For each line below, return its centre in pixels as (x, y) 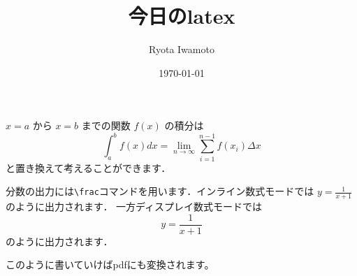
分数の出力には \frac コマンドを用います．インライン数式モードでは (160, 191)
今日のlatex (182, 16)
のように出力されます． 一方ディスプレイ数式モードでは (134, 206)
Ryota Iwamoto (182, 49)
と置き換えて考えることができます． (88, 167)
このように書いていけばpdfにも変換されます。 (110, 264)
